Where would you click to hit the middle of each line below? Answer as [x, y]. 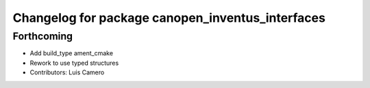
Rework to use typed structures [74, 63]
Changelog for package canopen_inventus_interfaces [169, 18]
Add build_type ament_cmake [71, 53]
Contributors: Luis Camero [67, 72]
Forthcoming [43, 36]
